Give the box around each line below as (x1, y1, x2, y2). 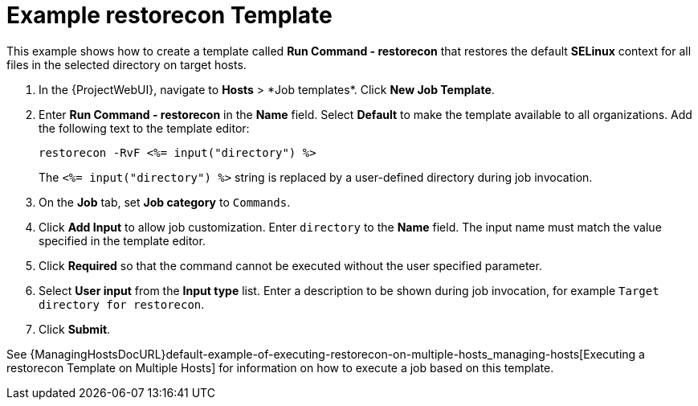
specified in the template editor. (39, 233, 206, 248)
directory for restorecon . (39, 297, 205, 311)
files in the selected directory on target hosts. (6, 57, 247, 72)
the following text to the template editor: (39, 121, 250, 135)
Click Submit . (39, 322, 111, 336)
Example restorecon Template (6, 2, 333, 29)
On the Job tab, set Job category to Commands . (39, 195, 291, 209)
